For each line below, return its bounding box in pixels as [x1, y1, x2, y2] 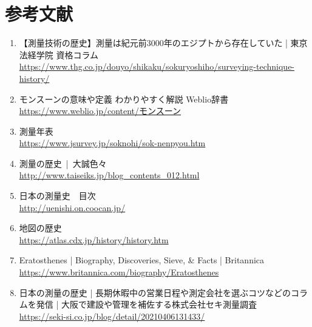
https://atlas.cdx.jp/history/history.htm [19, 233, 169, 246]
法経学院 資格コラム [19, 48, 99, 61]
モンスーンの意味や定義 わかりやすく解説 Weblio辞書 [19, 92, 229, 105]
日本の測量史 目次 [19, 189, 96, 202]
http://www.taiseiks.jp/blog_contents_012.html [19, 169, 200, 181]
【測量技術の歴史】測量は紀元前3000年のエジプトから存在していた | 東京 [19, 36, 308, 49]
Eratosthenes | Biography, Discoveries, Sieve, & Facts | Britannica [19, 254, 265, 266]
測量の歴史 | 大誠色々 [19, 157, 107, 169]
